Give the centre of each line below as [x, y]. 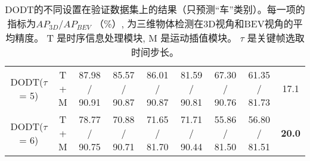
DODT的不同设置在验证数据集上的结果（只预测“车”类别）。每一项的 [155, 9]
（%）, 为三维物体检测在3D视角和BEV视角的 [194, 23]
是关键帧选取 [276, 38]
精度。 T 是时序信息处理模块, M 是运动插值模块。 [126, 38]
